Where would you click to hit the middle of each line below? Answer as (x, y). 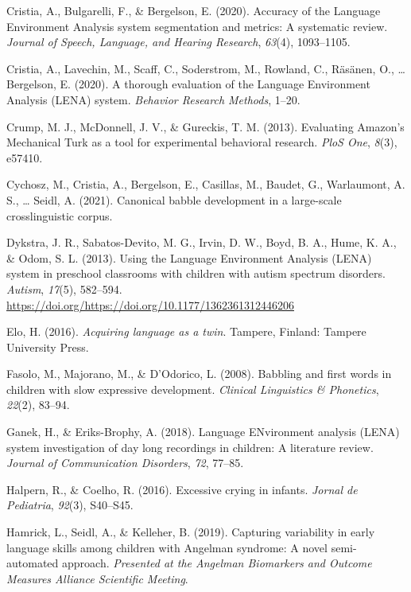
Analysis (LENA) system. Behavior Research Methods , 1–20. (153, 99)
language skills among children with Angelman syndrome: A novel (167, 547)
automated (33, 563)
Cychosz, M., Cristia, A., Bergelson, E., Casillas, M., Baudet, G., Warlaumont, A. (206, 184)
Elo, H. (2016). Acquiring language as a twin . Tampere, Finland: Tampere (186, 331)
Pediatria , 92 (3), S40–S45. (70, 505)
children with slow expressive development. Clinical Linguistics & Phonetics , (193, 389)
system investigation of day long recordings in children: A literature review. (190, 447)
